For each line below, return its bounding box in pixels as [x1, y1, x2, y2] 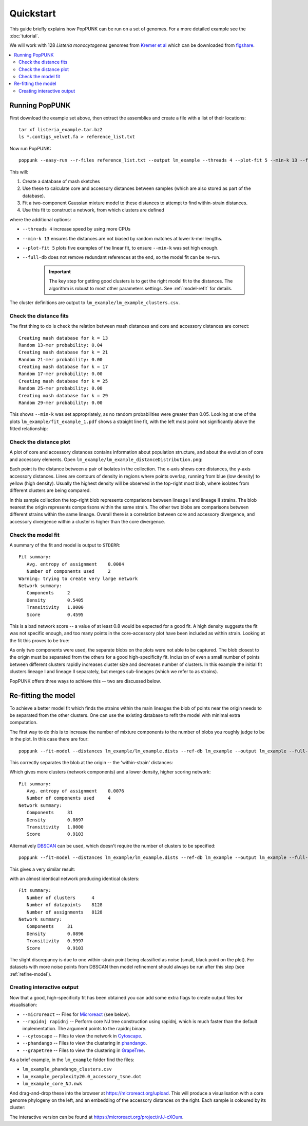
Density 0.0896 [26, 930, 84, 937]
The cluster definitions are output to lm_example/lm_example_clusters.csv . [9, 300, 180, 306]
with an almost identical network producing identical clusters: [9, 875, 140, 882]
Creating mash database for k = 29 [18, 393, 108, 398]
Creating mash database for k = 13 [18, 335, 108, 341]
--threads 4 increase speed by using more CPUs [22, 226, 131, 232]
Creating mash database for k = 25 [18, 378, 108, 384]
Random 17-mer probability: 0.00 [18, 371, 103, 377]
